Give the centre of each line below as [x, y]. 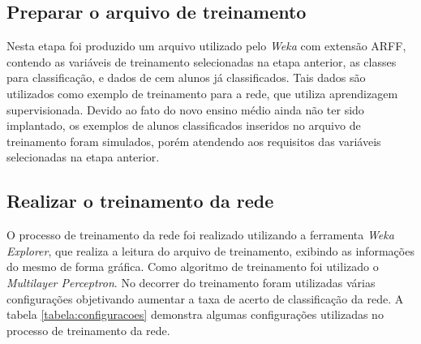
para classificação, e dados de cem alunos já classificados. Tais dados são [186, 77]
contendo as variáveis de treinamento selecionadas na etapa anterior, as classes [202, 61]
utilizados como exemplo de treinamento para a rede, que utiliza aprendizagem [202, 93]
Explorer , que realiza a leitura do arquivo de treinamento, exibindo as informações [210, 250]
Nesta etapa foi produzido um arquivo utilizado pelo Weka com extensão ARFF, [206, 46]
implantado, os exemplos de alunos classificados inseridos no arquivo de [184, 125]
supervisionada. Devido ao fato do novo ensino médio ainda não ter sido [185, 109]
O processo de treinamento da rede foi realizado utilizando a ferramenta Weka [200, 235]
